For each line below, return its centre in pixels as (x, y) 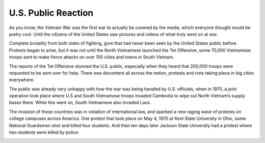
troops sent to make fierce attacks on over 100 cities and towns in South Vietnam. (92, 57)
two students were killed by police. (44, 132)
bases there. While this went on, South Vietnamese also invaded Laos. (80, 103)
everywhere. (22, 80)
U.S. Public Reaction (51, 13)
